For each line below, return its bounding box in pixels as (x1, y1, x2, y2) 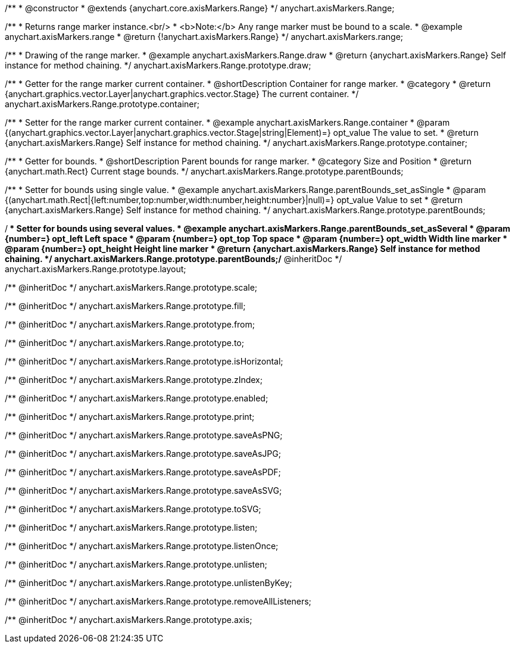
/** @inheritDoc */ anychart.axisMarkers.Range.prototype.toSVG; (5, 504, 261, 514)
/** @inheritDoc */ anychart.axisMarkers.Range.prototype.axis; (5, 615, 252, 625)
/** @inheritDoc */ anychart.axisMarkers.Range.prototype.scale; (5, 282, 258, 292)
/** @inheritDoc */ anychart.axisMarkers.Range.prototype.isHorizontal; (5, 356, 283, 366)
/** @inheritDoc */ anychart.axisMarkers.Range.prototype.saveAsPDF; (5, 467, 281, 477)
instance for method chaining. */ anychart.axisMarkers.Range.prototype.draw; (5, 60, 311, 70)
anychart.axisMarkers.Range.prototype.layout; (5, 264, 186, 274)
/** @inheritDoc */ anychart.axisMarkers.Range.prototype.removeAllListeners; (5, 596, 311, 606)
